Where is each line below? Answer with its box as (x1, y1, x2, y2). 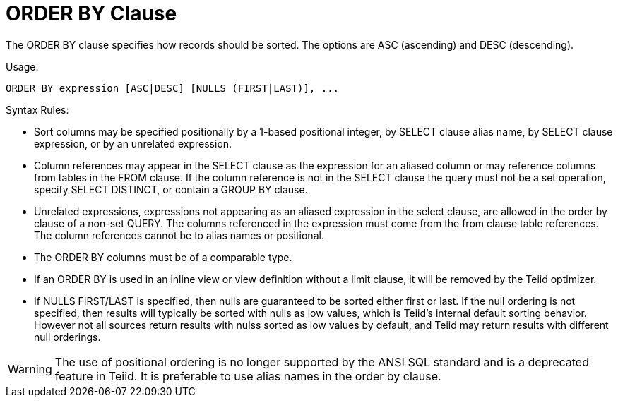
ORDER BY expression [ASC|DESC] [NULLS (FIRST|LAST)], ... (6, 82, 340, 94)
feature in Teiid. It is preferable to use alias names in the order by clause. (54, 368, 441, 383)
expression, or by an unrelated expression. (34, 137, 232, 150)
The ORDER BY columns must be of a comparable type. (34, 251, 292, 263)
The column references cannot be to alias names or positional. (34, 229, 324, 241)
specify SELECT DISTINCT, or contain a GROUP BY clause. (34, 183, 308, 196)
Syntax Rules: (6, 103, 69, 116)
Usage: (6, 60, 39, 73)
